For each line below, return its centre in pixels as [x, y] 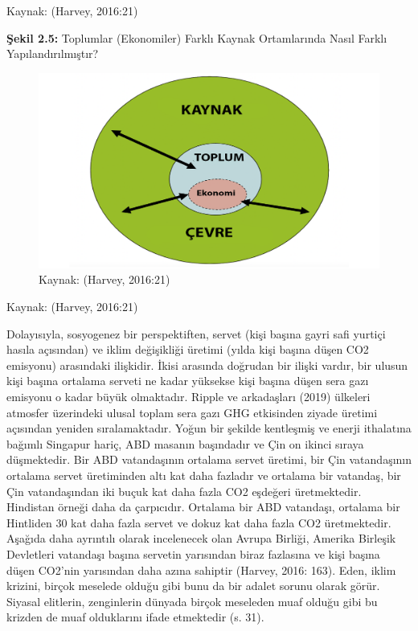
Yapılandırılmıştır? [53, 53]
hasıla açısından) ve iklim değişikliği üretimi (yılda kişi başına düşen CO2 [188, 349]
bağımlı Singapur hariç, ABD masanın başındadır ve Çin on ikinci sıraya [185, 443]
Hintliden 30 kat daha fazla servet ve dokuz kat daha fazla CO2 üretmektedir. [199, 522]
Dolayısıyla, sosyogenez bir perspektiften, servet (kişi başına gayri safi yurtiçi [196, 333]
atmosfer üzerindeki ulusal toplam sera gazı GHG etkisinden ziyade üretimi [192, 412]
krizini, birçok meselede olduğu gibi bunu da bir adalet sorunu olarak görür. [193, 586]
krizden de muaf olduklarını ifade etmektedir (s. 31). [135, 617]
